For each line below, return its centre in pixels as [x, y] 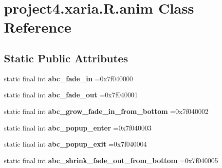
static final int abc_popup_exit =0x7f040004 [75, 144]
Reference [38, 27]
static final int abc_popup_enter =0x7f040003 [78, 127]
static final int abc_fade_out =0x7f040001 [71, 95]
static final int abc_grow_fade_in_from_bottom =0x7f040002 [106, 111]
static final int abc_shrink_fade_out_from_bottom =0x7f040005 [111, 160]
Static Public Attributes [66, 58]
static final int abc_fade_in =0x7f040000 [69, 78]
